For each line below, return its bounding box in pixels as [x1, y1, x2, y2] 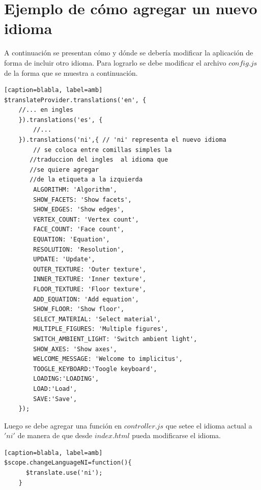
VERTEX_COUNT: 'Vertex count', [33, 216, 139, 223]
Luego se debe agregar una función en [4, 420, 122, 431]
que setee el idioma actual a [165, 420, 252, 431]
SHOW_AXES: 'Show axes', [33, 345, 117, 353]
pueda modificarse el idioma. [132, 430, 221, 441]
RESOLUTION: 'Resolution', [33, 246, 125, 253]
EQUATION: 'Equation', [33, 236, 110, 243]
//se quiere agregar [30, 166, 99, 173]
